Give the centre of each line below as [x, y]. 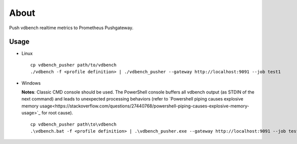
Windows [31, 83]
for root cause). [57, 113]
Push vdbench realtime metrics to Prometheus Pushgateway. [71, 28]
